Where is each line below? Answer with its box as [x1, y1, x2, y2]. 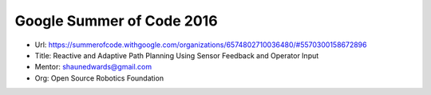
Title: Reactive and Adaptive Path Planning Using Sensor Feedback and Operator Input [34, 50, 319, 60]
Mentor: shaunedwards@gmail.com [34, 62, 152, 72]
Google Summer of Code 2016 [14, 12, 219, 30]
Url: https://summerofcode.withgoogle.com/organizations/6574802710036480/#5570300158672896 [34, 40, 367, 49]
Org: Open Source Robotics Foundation [34, 73, 164, 83]
